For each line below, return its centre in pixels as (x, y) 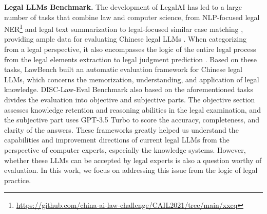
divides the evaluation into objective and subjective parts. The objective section (130, 99)
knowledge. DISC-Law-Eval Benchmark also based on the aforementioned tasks (129, 89)
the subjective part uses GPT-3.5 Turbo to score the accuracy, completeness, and (132, 120)
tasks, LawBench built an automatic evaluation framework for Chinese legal (123, 69)
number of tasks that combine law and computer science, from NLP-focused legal (132, 17)
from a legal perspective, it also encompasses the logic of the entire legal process (130, 49)
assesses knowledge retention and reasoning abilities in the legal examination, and (132, 109)
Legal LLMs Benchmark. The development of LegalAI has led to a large (123, 7)
